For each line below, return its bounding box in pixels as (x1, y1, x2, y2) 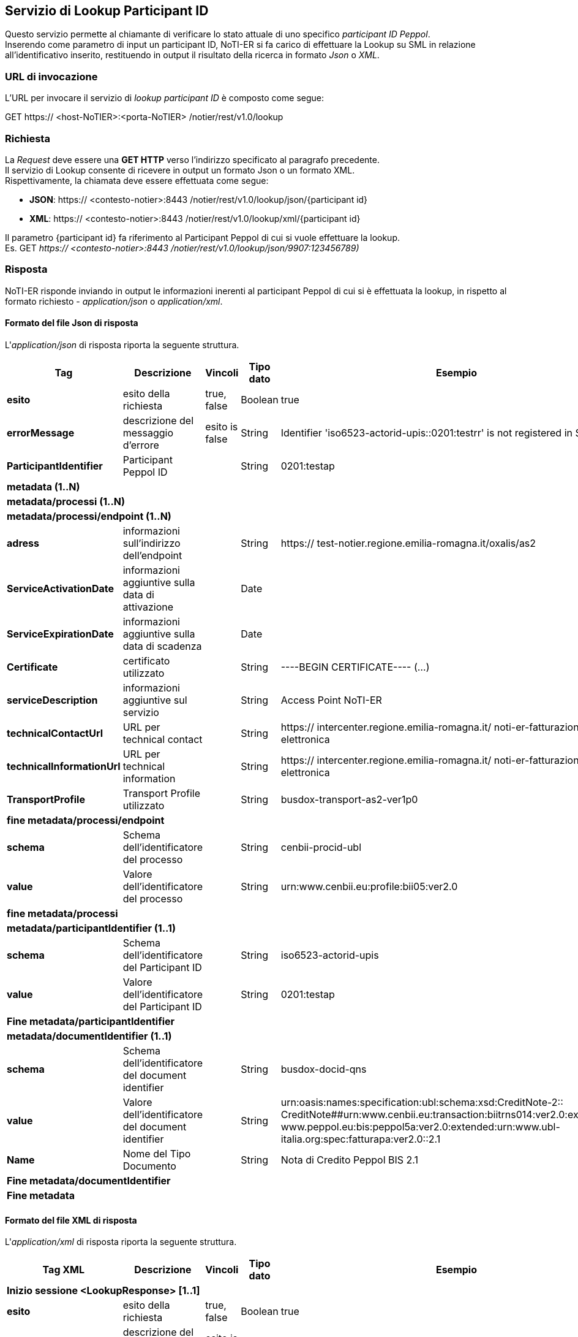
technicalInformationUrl (7, 760, 121, 772)
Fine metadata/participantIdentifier (7, 1015, 175, 1027)
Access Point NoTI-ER (280, 693, 382, 706)
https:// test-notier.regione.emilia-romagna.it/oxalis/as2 (280, 536, 536, 549)
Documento (122, 1159, 176, 1172)
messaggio (122, 426, 174, 439)
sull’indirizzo (122, 536, 181, 549)
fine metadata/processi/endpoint (7, 813, 165, 826)
